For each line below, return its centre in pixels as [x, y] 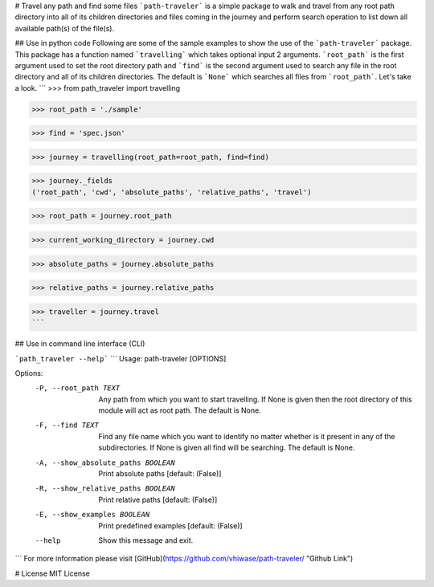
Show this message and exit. [146, 540]
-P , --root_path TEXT [78, 388]
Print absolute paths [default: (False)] [160, 474]
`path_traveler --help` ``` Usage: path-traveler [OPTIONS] [121, 358]
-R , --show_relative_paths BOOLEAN [105, 489]
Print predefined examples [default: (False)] [170, 525]
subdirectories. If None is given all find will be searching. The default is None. [227, 448]
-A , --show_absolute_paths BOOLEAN [105, 463]
